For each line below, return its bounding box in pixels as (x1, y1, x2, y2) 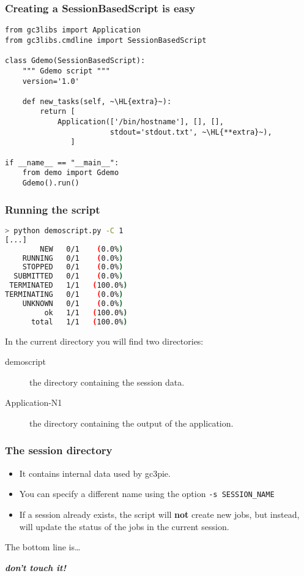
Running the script (5, 201, 100, 217)
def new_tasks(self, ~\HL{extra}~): (22, 97, 172, 106)
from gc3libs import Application (5, 26, 141, 35)
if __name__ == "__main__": (5, 158, 119, 167)
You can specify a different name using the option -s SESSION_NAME (19, 487, 275, 500)
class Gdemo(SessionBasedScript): (5, 56, 146, 65)
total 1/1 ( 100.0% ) (31, 317, 128, 326)
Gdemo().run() (22, 179, 80, 188)
